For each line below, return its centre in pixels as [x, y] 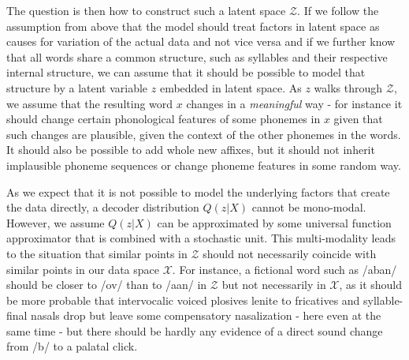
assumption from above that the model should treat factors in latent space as [193, 26]
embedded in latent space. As [231, 87]
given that [358, 119]
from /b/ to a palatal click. [72, 346]
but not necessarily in [274, 285]
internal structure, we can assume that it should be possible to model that [186, 72]
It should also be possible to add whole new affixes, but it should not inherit [191, 150]
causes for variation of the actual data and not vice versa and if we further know [201, 41]
